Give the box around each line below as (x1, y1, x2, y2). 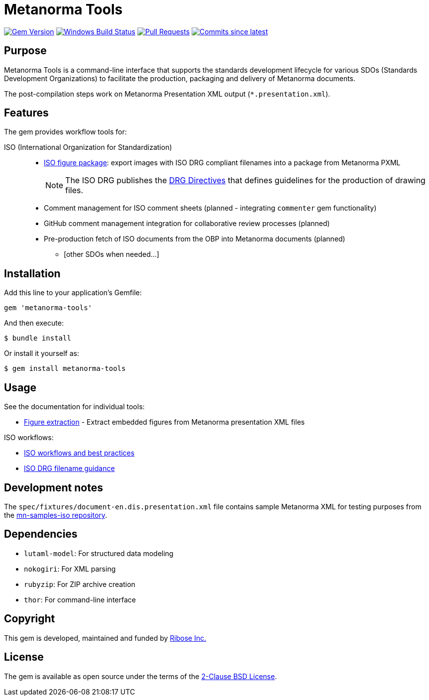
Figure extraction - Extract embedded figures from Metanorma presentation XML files (24, 418, 305, 427)
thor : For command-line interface (24, 595, 136, 604)
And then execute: (4, 319, 64, 328)
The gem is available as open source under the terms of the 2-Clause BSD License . (4, 672, 277, 681)
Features (4, 107, 49, 119)
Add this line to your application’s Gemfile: (4, 288, 142, 297)
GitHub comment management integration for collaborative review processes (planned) (44, 219, 330, 228)
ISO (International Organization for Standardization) (4, 143, 172, 152)
